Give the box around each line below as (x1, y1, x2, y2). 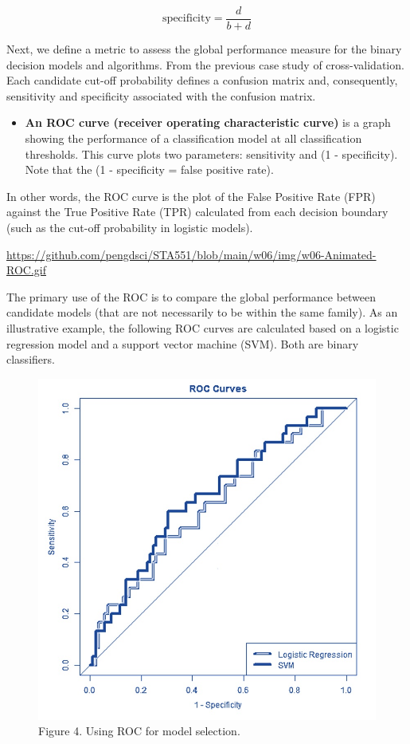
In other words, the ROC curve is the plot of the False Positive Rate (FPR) (6, 187, 376, 204)
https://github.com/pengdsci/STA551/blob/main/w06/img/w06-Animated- (6, 246, 377, 262)
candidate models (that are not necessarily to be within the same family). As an (6, 304, 398, 321)
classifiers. (6, 351, 55, 368)
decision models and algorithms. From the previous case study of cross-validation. (6, 56, 404, 73)
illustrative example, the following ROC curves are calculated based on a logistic (6, 319, 399, 336)
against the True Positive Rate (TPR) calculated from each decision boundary (6, 203, 389, 220)
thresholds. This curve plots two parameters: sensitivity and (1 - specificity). (25, 145, 398, 162)
